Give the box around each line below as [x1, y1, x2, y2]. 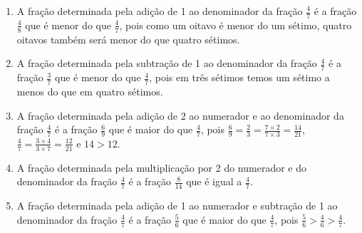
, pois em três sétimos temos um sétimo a [149, 70, 330, 85]
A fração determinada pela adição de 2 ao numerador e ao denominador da [16, 108, 344, 123]
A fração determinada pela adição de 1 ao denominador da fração [16, 4, 303, 18]
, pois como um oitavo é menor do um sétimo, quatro [119, 17, 352, 32]
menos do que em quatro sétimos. [16, 83, 163, 98]
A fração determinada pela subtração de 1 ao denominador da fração [16, 56, 317, 71]
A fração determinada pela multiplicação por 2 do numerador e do [16, 160, 307, 175]
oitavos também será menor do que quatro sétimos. [16, 31, 240, 46]
